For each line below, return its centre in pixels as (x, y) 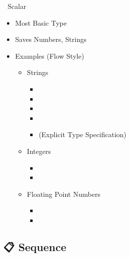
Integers (39, 151)
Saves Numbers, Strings (51, 39)
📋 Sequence (35, 246)
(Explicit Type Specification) (83, 134)
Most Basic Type (41, 22)
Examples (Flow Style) (50, 55)
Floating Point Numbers (64, 194)
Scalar (17, 6)
